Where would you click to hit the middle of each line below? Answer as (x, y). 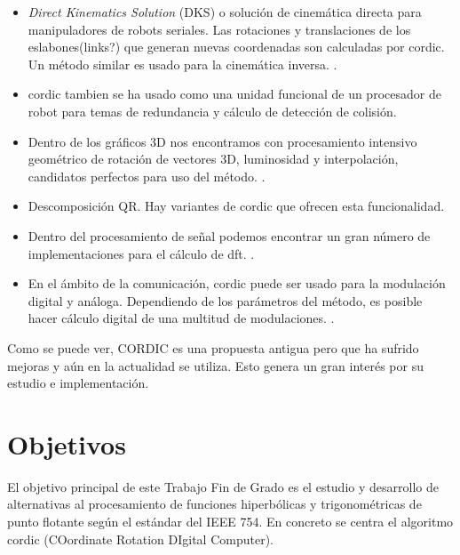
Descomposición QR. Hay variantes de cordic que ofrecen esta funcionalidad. (236, 206)
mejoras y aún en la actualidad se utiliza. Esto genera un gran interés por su (215, 365)
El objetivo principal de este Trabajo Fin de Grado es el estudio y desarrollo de (223, 486)
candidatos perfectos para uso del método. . (147, 176)
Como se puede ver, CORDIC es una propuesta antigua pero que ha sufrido (213, 347)
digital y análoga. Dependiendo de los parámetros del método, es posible (225, 300)
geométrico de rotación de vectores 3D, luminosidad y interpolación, (213, 159)
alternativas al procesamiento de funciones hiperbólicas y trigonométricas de (214, 504)
